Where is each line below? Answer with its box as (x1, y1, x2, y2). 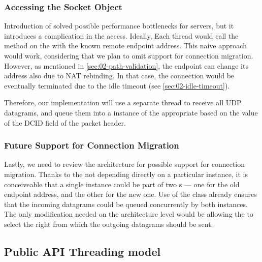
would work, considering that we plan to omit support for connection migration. (4, 50, 253, 61)
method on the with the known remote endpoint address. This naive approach (4, 40, 247, 51)
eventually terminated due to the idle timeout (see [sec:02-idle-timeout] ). (4, 80, 230, 91)
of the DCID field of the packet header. (4, 117, 126, 128)
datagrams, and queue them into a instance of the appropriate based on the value (4, 107, 258, 118)
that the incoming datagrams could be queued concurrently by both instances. (4, 198, 248, 209)
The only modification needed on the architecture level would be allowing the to (4, 209, 253, 219)
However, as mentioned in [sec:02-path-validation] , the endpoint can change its (4, 60, 248, 71)
